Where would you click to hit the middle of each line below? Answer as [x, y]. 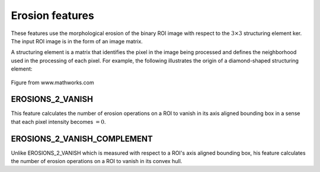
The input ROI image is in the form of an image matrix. [77, 41]
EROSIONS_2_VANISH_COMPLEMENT [82, 138]
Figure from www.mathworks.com [52, 82]
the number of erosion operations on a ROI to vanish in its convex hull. [97, 161]
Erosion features [52, 15]
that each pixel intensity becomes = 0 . [58, 122]
